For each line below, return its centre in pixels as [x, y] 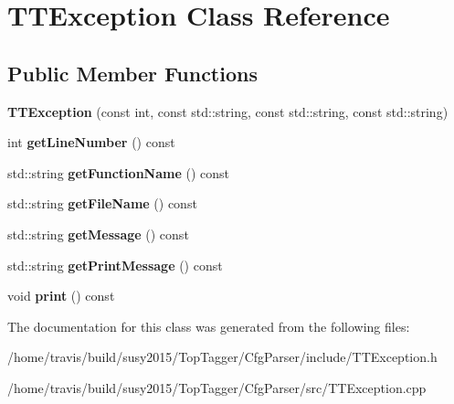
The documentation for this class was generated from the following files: [209, 326]
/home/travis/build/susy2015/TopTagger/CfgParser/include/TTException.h [222, 357]
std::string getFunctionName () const [118, 172]
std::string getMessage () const [98, 234]
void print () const [61, 296]
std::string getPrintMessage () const [115, 265]
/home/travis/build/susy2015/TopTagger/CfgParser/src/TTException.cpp [217, 387]
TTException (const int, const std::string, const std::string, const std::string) [228, 111]
